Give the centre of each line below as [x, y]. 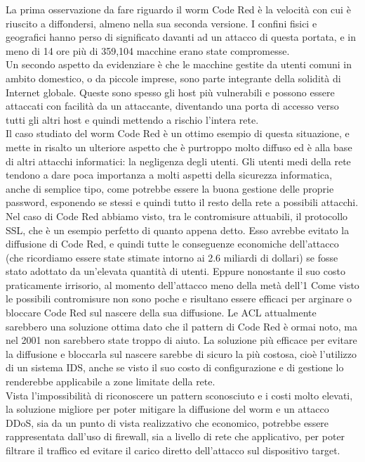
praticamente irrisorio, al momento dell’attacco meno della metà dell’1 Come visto [182, 284]
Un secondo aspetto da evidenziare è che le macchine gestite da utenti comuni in [179, 64]
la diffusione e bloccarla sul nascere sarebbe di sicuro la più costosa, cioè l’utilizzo [181, 353]
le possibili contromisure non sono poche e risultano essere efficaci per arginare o [179, 299]
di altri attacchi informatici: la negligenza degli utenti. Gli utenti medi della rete [178, 161]
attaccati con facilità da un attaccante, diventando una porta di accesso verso [172, 106]
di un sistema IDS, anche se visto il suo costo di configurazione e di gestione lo [175, 367]
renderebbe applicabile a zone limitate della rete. [111, 381]
